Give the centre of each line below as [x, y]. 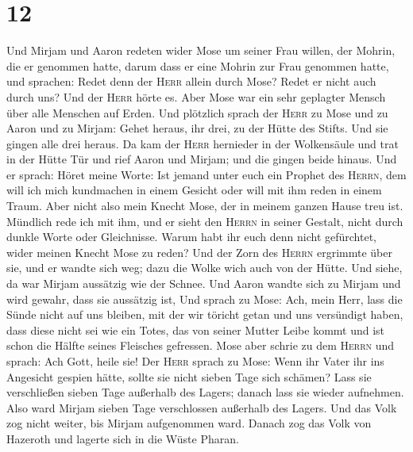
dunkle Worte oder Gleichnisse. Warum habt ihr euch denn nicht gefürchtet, [191, 237]
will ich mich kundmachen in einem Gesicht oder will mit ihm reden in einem [194, 190]
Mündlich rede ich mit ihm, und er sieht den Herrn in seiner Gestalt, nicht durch [205, 221]
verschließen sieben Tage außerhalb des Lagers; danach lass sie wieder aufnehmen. [205, 392]
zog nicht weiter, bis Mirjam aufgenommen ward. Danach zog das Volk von [189, 423]
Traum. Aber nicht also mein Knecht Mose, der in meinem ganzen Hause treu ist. [205, 206]
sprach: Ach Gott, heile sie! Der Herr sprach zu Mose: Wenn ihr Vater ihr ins [195, 361]
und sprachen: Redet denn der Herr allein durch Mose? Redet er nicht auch [191, 81]
